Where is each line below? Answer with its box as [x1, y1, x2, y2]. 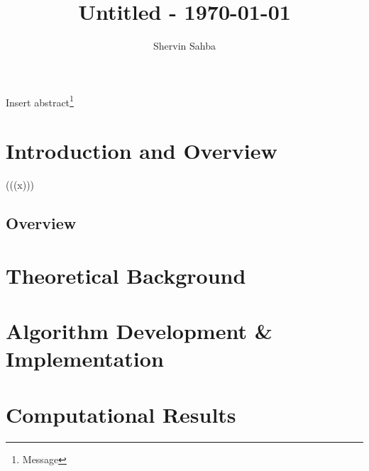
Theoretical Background [6, 260, 246, 289]
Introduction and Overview [6, 136, 277, 165]
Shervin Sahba [153, 38, 216, 53]
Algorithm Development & [6, 316, 272, 345]
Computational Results [6, 399, 236, 428]
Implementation [6, 344, 164, 373]
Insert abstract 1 [6, 92, 74, 109]
